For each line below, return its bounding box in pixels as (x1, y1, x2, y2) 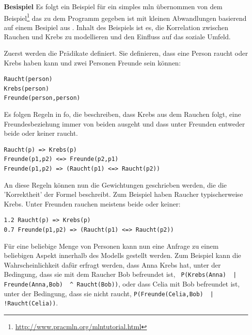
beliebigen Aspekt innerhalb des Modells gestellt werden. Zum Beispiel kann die (4, 250, 241, 260)
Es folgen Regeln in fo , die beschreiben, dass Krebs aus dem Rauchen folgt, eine (4, 109, 241, 119)
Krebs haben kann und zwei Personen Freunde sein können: (4, 57, 181, 67)
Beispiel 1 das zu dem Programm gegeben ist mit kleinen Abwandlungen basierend (4, 11, 247, 23)
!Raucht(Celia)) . (4, 298, 58, 308)
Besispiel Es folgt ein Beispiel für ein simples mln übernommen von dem (4, 1, 222, 11)
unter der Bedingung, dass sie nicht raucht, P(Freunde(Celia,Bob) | (4, 288, 214, 298)
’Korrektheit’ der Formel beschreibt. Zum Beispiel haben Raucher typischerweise (4, 189, 243, 199)
